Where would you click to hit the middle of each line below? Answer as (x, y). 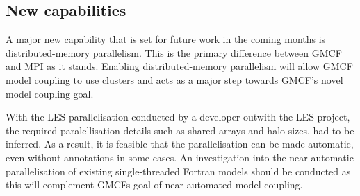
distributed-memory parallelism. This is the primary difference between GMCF (174, 52)
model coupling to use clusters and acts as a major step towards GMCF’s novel (174, 79)
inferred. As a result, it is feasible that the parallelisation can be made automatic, (180, 144)
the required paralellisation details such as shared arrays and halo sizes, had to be (180, 130)
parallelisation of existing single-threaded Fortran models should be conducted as (178, 171)
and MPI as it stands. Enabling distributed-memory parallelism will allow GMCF (179, 66)
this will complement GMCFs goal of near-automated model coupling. (154, 185)
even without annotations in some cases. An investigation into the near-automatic (180, 157)
